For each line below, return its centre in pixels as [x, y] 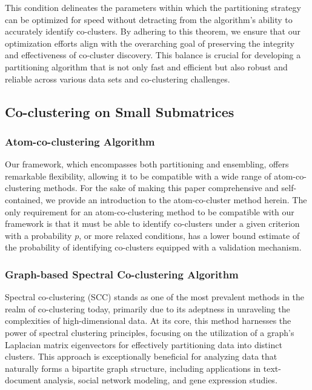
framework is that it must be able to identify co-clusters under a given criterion [152, 224]
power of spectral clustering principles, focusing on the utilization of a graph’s [150, 332]
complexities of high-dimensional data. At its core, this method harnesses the [148, 321]
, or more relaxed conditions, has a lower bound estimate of [189, 235]
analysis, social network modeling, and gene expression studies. [161, 380]
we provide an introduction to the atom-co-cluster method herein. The [176, 199]
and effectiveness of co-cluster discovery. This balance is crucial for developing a [153, 55]
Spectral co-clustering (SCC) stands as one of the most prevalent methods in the [155, 297]
